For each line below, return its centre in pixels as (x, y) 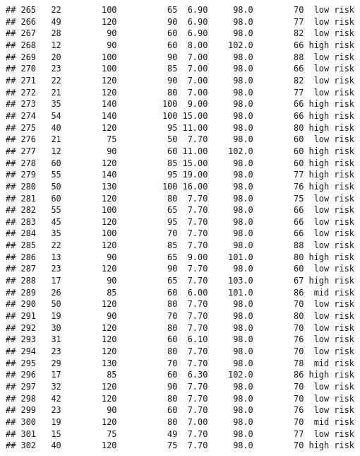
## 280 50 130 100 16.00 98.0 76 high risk (180, 186)
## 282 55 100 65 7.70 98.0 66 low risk (180, 210)
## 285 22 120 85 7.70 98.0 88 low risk (180, 246)
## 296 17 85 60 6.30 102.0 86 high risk (180, 375)
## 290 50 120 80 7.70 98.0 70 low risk (180, 304)
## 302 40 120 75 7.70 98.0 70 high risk (180, 446)
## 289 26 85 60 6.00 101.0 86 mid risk (180, 292)
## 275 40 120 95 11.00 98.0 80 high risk (180, 128)
